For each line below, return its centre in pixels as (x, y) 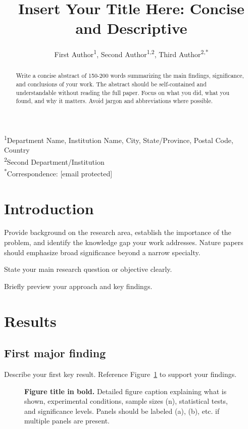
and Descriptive (131, 28)
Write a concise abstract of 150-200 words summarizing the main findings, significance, (130, 76)
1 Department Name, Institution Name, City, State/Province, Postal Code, (119, 139)
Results (30, 321)
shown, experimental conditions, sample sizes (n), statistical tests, (126, 401)
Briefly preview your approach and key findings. (78, 286)
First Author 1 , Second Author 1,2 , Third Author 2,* (131, 53)
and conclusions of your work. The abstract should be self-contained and (111, 84)
